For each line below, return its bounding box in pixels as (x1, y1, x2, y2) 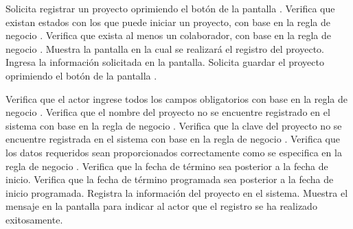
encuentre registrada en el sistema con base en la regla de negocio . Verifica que (5, 132, 340, 146)
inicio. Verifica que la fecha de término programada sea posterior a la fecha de (5, 172, 334, 186)
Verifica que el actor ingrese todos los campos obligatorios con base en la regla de (5, 91, 348, 106)
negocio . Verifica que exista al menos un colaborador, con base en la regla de (5, 28, 332, 43)
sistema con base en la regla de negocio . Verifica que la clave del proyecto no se (5, 118, 342, 132)
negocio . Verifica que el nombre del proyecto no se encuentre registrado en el (5, 105, 330, 119)
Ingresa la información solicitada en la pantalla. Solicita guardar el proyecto (5, 55, 324, 69)
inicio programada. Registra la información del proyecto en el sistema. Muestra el (5, 185, 348, 200)
